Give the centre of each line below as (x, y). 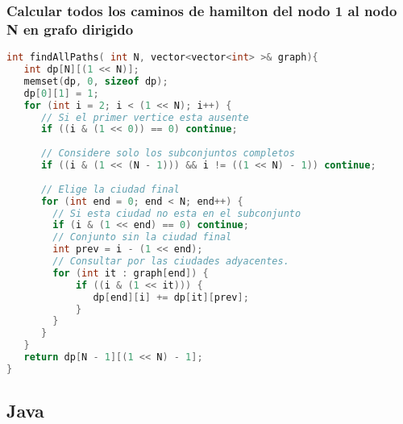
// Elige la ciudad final (110, 189)
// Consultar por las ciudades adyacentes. (171, 262)
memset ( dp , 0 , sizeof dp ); (96, 81)
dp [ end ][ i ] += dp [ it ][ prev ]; (171, 297)
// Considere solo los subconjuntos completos (168, 154)
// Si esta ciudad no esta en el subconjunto (177, 213)
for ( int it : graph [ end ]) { (131, 273)
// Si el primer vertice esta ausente (145, 117)
